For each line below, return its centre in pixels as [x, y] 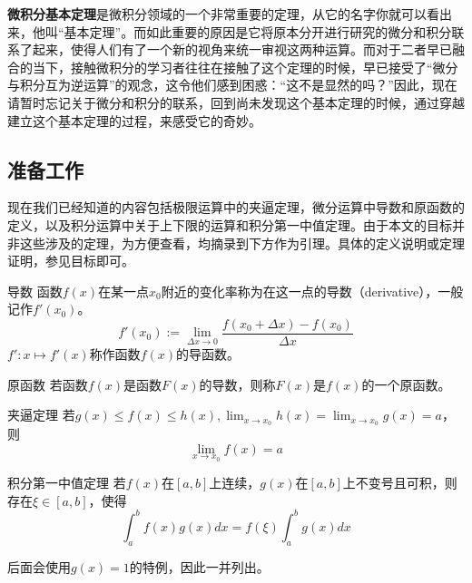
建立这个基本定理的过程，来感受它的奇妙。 [134, 120]
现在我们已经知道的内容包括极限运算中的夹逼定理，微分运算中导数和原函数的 [236, 207]
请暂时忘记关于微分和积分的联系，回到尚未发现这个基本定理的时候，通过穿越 [236, 102]
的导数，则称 [237, 384]
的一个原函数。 [406, 384]
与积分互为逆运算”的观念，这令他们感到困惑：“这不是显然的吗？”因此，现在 [232, 85]
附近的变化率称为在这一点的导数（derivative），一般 [312, 291]
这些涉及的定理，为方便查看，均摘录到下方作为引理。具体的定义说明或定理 [242, 243]
